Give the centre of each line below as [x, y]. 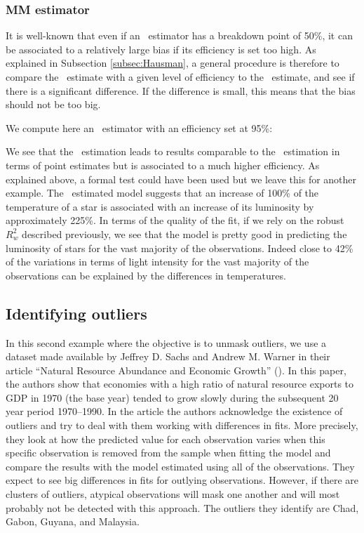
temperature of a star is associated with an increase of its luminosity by [160, 206]
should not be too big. [53, 104]
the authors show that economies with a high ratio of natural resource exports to [180, 384]
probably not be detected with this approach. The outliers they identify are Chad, [182, 507]
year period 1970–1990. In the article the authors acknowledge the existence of [174, 411]
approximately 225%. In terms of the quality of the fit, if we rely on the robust [175, 220]
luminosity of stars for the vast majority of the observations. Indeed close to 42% [180, 248]
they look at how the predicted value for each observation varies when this [166, 439]
